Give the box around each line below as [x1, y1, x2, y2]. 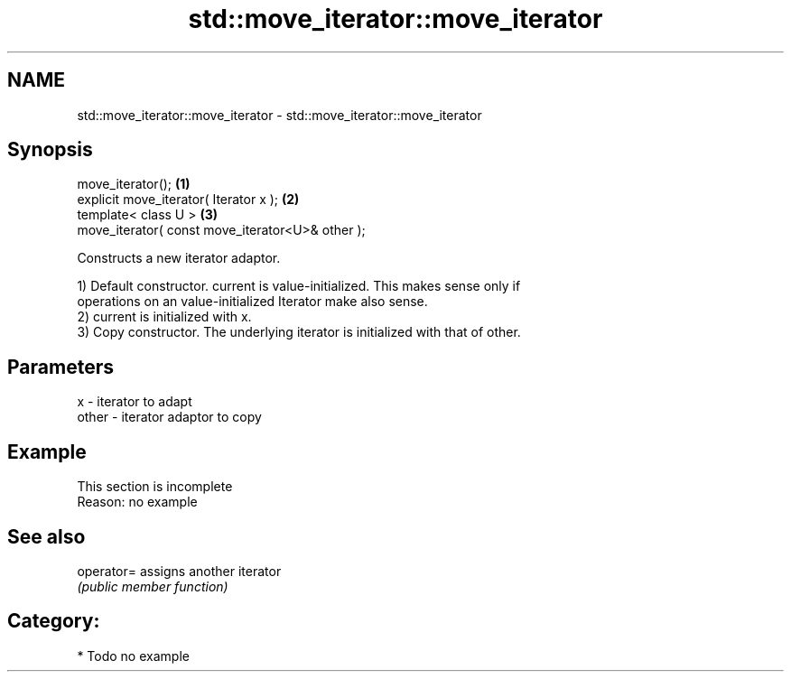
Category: [7, 609, 100, 633]
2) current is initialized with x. [77, 309, 252, 325]
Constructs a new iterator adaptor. [77, 250, 281, 266]
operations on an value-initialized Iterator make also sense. [77, 293, 428, 310]
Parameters [7, 355, 114, 378]
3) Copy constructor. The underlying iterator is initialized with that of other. [77, 324, 521, 340]
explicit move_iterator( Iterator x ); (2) [77, 191, 300, 208]
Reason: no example [77, 494, 198, 510]
